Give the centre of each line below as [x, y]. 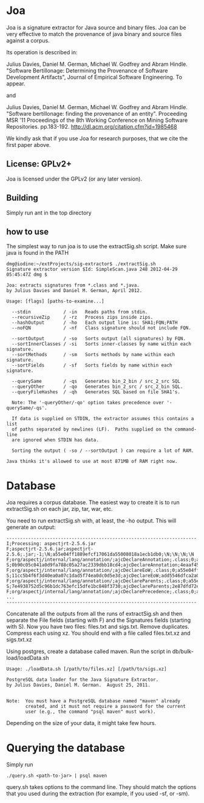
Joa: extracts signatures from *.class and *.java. [73, 285]
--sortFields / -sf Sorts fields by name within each [92, 366]
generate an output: [31, 527]
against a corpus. [28, 40]
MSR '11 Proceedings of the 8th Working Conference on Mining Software [97, 120]
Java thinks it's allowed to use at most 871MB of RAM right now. [92, 462]
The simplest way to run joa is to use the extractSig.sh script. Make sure [97, 246]
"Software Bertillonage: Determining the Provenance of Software [87, 70]
